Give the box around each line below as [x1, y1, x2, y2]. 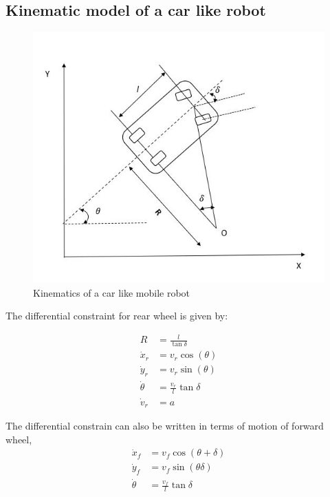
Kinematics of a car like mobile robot [33, 285, 190, 299]
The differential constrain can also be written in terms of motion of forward [5, 418, 324, 432]
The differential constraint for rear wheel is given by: [5, 308, 228, 323]
